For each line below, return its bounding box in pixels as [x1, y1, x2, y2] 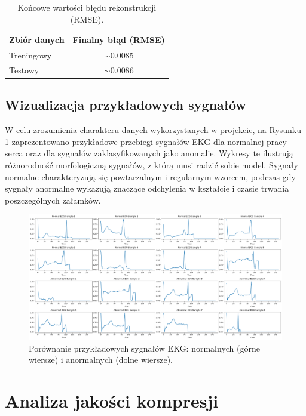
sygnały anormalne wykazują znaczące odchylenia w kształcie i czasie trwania [5, 182, 289, 195]
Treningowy [9, 49, 52, 61]
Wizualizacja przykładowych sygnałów [5, 95, 246, 114]
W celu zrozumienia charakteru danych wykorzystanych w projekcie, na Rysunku [5, 124, 301, 136]
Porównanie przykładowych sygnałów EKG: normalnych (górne [29, 341, 260, 354]
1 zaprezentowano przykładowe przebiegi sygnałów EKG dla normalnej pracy [5, 135, 287, 147]
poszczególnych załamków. [5, 193, 101, 206]
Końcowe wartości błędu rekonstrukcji [17, 1, 157, 13]
